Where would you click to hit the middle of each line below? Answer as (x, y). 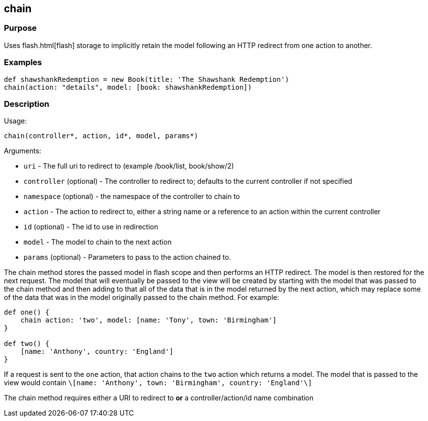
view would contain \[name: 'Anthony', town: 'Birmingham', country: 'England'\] (158, 383)
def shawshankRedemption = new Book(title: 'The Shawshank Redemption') (147, 79)
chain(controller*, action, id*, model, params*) (101, 136)
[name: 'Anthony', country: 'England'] (97, 352)
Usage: (15, 121)
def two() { (27, 344)
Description (27, 104)
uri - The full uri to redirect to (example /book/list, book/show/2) (129, 166)
